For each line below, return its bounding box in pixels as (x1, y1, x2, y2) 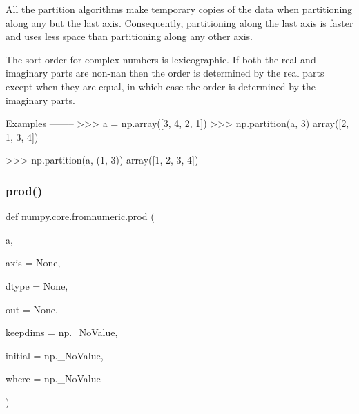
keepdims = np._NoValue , (6, 325, 118, 339)
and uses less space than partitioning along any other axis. (6, 29, 253, 43)
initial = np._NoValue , (6, 348, 104, 362)
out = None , (6, 302, 58, 316)
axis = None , (6, 255, 61, 270)
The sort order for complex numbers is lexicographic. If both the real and (6, 52, 316, 66)
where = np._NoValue (6, 371, 101, 386)
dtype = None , (6, 278, 68, 293)
